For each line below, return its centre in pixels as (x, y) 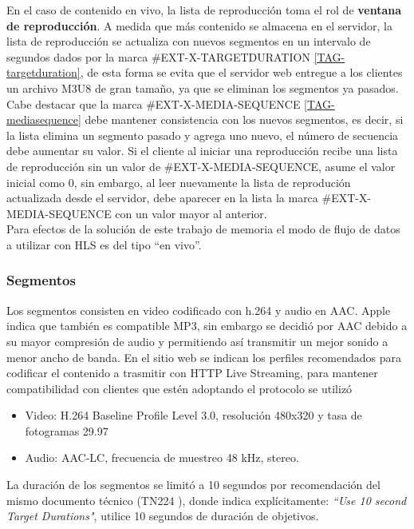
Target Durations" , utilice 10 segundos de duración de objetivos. (163, 516)
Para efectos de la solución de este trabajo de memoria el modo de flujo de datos (203, 229)
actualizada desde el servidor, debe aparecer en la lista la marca (162, 198)
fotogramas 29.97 (67, 430)
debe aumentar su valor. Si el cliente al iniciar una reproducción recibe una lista (202, 151)
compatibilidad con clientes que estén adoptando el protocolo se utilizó (179, 388)
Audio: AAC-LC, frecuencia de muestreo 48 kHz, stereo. (162, 457)
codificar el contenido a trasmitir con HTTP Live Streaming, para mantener (192, 373)
